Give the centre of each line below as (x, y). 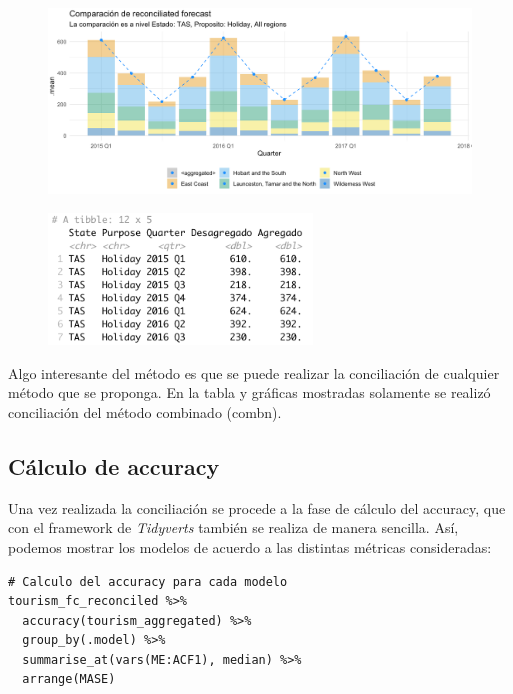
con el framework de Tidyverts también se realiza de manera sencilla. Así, (233, 527)
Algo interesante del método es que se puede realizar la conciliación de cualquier (254, 372)
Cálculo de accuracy (114, 465)
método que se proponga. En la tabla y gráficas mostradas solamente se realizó (249, 392)
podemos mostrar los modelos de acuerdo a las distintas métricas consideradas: (250, 546)
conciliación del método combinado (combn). (145, 411)
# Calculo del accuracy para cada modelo (148, 581)
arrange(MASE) (69, 679)
